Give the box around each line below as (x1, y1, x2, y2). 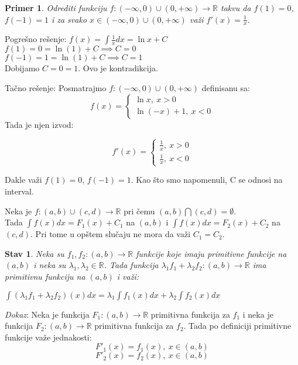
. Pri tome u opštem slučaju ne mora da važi (30, 228, 191, 240)
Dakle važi (5, 173, 42, 186)
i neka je (242, 308, 273, 320)
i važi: (117, 270, 139, 283)
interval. (5, 185, 34, 197)
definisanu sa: (201, 82, 250, 94)
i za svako (51, 13, 87, 25)
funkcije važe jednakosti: (5, 331, 92, 343)
